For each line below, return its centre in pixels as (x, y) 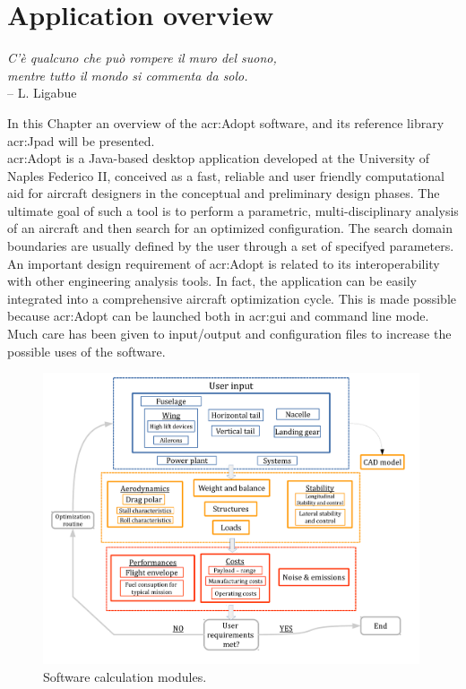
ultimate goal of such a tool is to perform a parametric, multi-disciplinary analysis (233, 210)
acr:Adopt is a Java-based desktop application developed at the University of (219, 158)
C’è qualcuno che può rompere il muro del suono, (142, 58)
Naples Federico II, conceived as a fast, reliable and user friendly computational (226, 175)
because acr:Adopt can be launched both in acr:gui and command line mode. (218, 316)
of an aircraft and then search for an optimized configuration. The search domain (230, 228)
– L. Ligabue (42, 93)
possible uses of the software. (86, 351)
